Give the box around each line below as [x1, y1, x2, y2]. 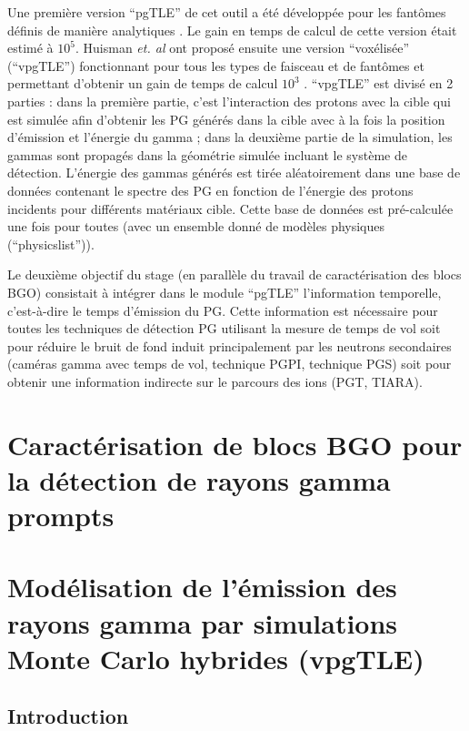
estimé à [7, 38, 54, 57]
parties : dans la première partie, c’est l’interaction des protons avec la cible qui [7, 91, 451, 110]
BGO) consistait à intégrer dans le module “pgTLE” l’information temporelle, [7, 282, 442, 301]
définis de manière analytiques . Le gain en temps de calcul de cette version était [7, 20, 457, 39]
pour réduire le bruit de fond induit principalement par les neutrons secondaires [7, 336, 452, 355]
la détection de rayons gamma [7, 461, 391, 498]
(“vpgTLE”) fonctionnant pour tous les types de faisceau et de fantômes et [7, 56, 424, 75]
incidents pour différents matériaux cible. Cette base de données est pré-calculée [7, 198, 454, 218]
